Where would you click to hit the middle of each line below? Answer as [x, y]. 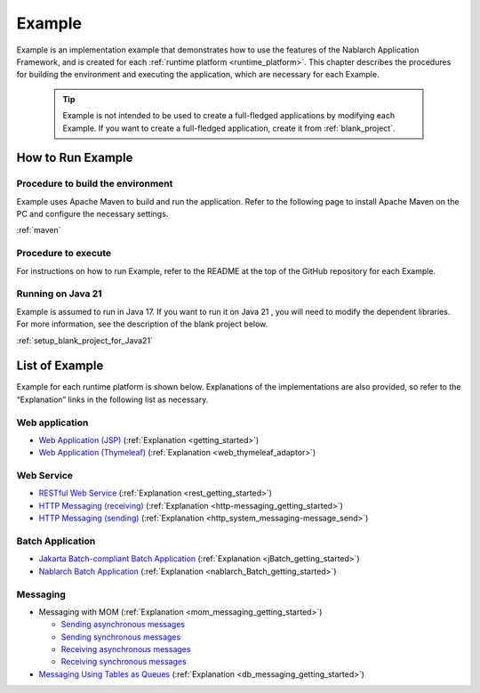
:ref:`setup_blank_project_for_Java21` [84, 340]
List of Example [60, 366]
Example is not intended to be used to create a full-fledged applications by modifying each [229, 116]
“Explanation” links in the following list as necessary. [112, 399]
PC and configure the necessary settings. [92, 214]
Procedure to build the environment [95, 184]
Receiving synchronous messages [124, 662]
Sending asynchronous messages [123, 625]
